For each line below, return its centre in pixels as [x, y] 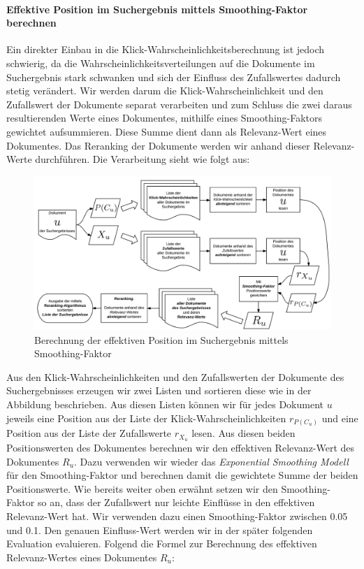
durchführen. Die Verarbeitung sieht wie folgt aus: [143, 159]
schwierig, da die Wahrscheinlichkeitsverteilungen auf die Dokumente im [161, 63]
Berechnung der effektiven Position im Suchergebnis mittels [161, 339]
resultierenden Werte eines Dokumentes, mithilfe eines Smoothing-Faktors [165, 118]
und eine [340, 418]
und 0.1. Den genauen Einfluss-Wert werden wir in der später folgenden [160, 530]
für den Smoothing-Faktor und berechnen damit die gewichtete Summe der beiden [182, 475]
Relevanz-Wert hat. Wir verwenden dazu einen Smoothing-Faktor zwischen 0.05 [177, 516]
